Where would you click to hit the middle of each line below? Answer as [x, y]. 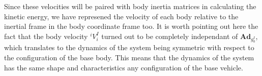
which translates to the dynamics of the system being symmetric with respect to [129, 47]
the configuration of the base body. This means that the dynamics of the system [129, 58]
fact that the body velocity [46, 36]
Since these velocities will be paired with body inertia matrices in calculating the [130, 6]
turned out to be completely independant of [170, 36]
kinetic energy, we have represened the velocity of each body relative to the [121, 16]
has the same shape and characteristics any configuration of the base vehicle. [124, 67]
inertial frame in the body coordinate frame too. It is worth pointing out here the [131, 26]
